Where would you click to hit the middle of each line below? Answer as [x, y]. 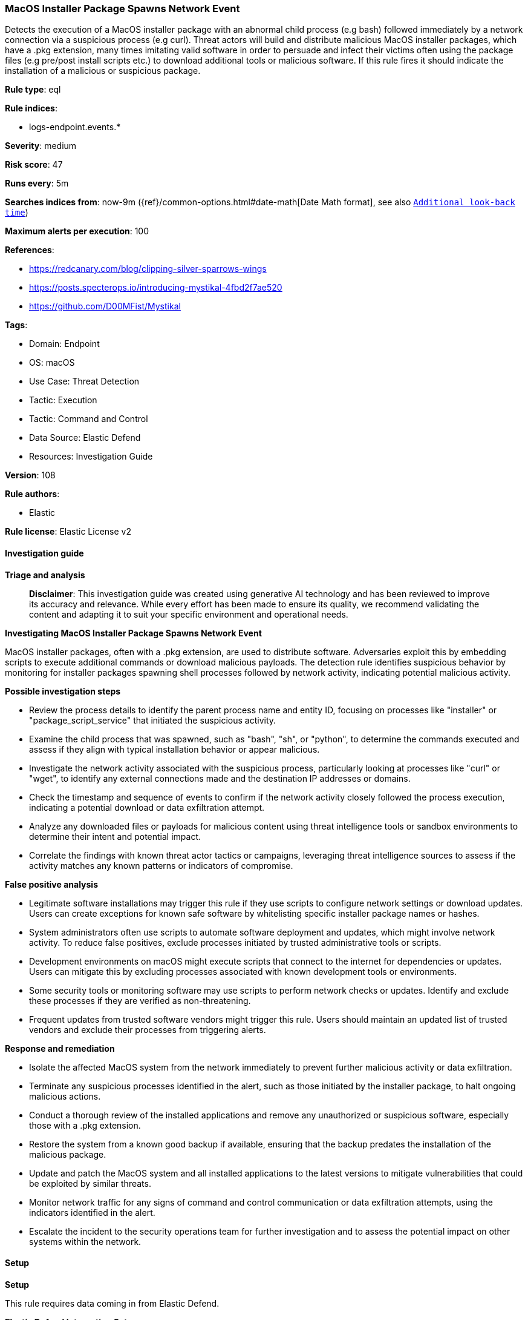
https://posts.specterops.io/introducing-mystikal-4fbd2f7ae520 [156, 288]
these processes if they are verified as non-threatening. [140, 1000]
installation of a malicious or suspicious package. [103, 71]
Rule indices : [31, 108]
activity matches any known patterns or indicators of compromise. [161, 865]
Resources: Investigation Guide [91, 457]
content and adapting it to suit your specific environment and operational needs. [189, 614]
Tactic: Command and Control [89, 419]
